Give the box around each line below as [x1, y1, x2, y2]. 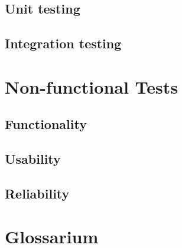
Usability [5, 150, 61, 168]
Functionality [5, 115, 87, 133]
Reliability [5, 184, 70, 202]
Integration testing [5, 34, 122, 52]
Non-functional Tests [5, 74, 178, 98]
